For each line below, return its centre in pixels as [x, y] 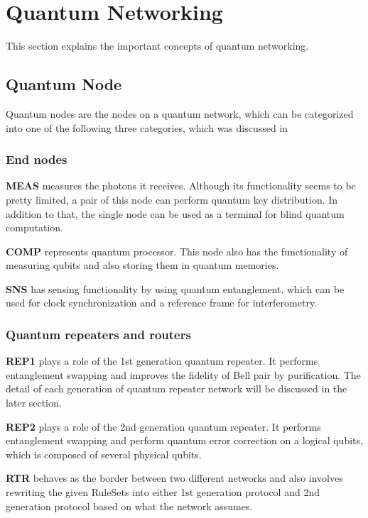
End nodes [37, 159]
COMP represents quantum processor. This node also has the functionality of [177, 251]
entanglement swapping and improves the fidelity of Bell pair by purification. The [183, 374]
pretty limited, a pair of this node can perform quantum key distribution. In [172, 199]
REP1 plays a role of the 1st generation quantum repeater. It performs [162, 361]
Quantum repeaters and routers [98, 334]
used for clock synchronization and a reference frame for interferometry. [162, 303]
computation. [34, 227]
